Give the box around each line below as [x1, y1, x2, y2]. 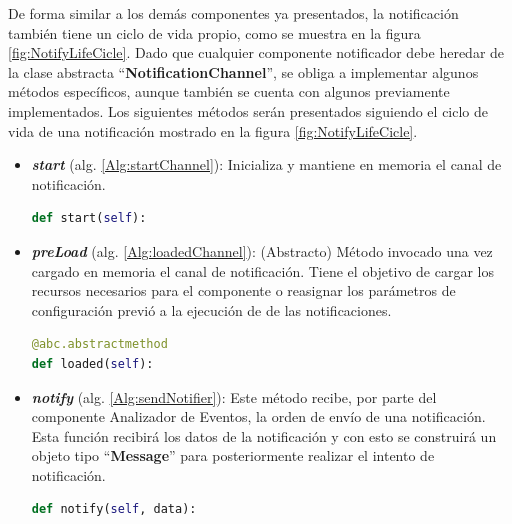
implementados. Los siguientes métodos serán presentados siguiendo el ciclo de [8, 100, 489, 121]
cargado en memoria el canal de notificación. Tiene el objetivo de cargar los [31, 260, 494, 281]
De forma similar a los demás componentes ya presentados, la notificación [8, 3, 459, 23]
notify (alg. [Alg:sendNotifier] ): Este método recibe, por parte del [31, 386, 437, 407]
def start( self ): [31, 211, 147, 226]
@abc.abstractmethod [31, 337, 168, 352]
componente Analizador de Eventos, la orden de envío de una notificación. [31, 406, 486, 427]
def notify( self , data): [31, 502, 197, 517]
